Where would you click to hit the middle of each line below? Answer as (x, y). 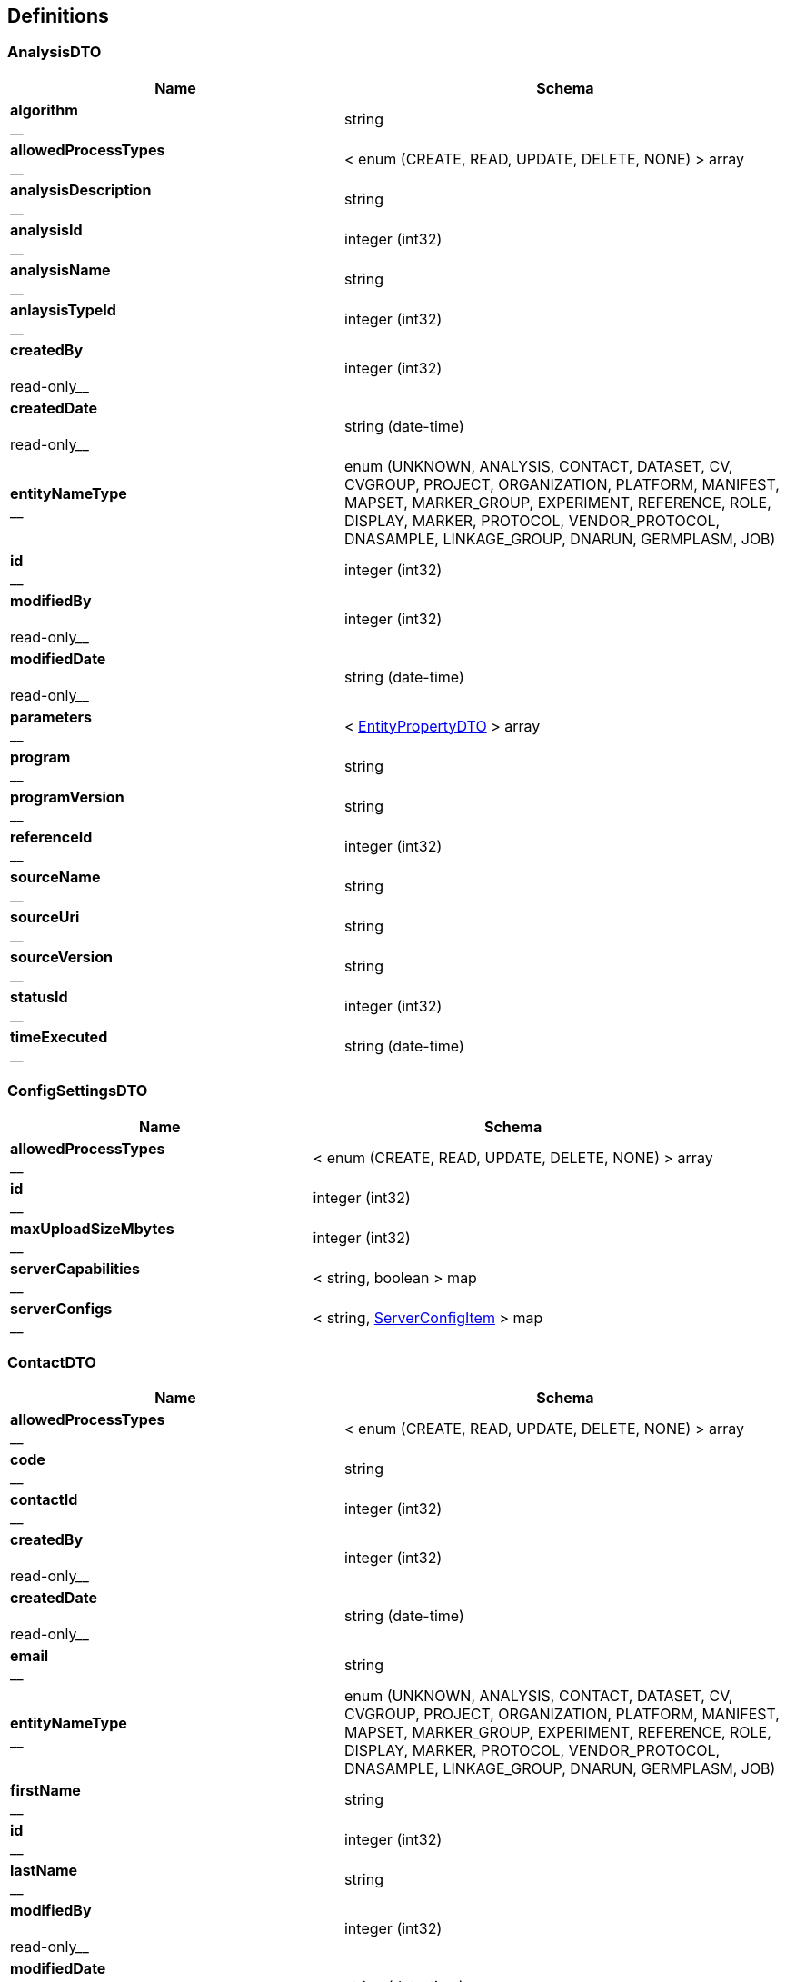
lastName (44, 1871)
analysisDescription (81, 189)
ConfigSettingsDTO (78, 1091)
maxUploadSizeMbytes (92, 1228)
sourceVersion (61, 956)
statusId (39, 996)
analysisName (60, 269)
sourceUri (45, 916)
